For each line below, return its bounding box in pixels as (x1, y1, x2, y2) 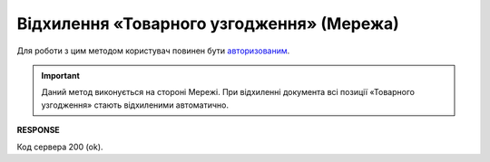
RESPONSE (16, 125, 61, 136)
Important (41, 70, 81, 81)
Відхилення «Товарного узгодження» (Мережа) (16, 14, 399, 33)
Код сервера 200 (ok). (16, 141, 103, 152)
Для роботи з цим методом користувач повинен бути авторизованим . (16, 45, 290, 56)
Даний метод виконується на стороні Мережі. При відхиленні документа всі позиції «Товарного (41, 87, 415, 98)
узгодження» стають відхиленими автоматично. (41, 100, 229, 110)
